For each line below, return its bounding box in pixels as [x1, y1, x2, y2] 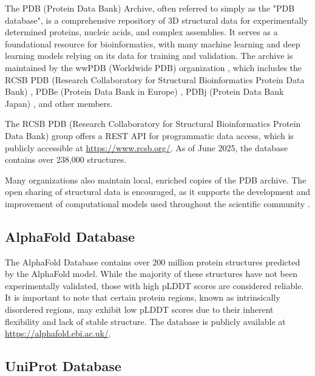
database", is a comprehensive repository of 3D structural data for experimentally [5, 13, 308, 26]
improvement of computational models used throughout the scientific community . [5, 197, 310, 210]
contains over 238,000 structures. [5, 153, 127, 166]
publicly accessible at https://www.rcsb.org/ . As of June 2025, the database [5, 141, 288, 154]
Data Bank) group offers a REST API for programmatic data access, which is [5, 129, 294, 142]
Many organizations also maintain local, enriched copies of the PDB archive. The [5, 173, 307, 186]
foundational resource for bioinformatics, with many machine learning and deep [5, 37, 300, 50]
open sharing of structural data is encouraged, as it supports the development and [5, 185, 311, 198]
